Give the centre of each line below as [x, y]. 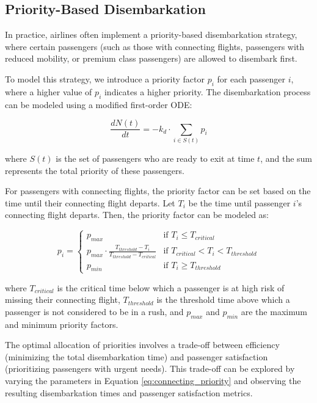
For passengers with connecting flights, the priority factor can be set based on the [158, 191]
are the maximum [274, 311]
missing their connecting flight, [63, 300]
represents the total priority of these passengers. [95, 170]
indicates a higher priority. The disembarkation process [207, 91]
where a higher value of [49, 91]
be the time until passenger [239, 202]
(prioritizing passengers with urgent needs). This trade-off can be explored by [150, 369]
